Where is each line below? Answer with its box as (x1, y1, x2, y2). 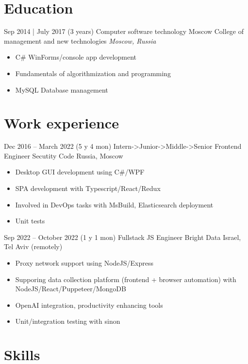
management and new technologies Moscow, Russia (4, 35, 156, 46)
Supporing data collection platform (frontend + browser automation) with (15, 274, 236, 284)
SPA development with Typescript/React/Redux (15, 183, 161, 193)
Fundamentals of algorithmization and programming (15, 68, 171, 78)
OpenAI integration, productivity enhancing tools (15, 300, 163, 310)
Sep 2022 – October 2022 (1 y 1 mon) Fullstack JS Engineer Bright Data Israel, (4, 232, 241, 242)
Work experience (4, 113, 119, 133)
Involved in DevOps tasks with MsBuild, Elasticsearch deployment (15, 199, 214, 209)
